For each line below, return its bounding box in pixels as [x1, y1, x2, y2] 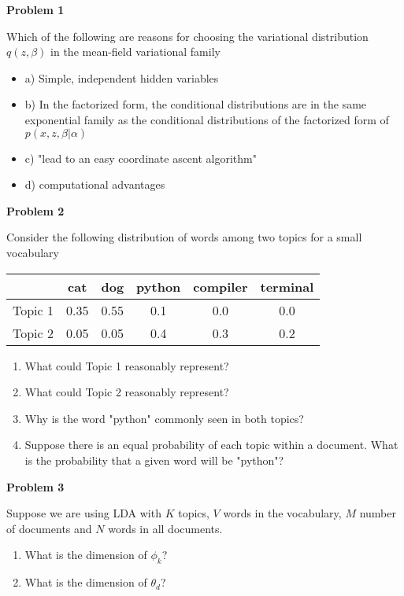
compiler [193, 277, 248, 296]
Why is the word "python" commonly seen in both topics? [24, 410, 304, 426]
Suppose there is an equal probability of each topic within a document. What [24, 436, 398, 453]
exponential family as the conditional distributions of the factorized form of [24, 111, 389, 127]
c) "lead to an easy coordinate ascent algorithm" [24, 149, 257, 166]
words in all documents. [108, 520, 223, 536]
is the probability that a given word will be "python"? [24, 451, 284, 468]
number [359, 505, 396, 521]
